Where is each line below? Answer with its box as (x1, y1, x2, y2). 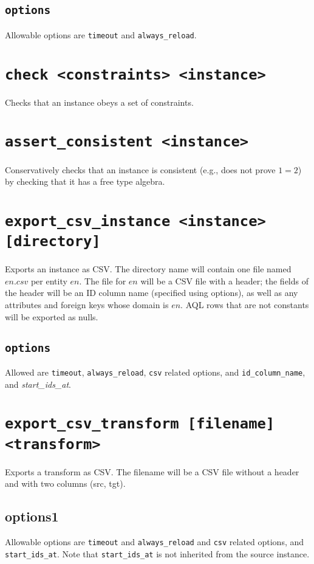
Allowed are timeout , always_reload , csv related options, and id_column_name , (5, 366, 305, 379)
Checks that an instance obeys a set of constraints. (5, 95, 194, 108)
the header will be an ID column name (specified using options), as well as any (5, 286, 298, 299)
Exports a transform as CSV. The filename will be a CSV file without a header (5, 465, 299, 478)
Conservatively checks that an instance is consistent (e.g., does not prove (5, 163, 276, 176)
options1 (5, 507, 59, 526)
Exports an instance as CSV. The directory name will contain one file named (5, 263, 292, 275)
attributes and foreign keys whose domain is (5, 298, 169, 311)
